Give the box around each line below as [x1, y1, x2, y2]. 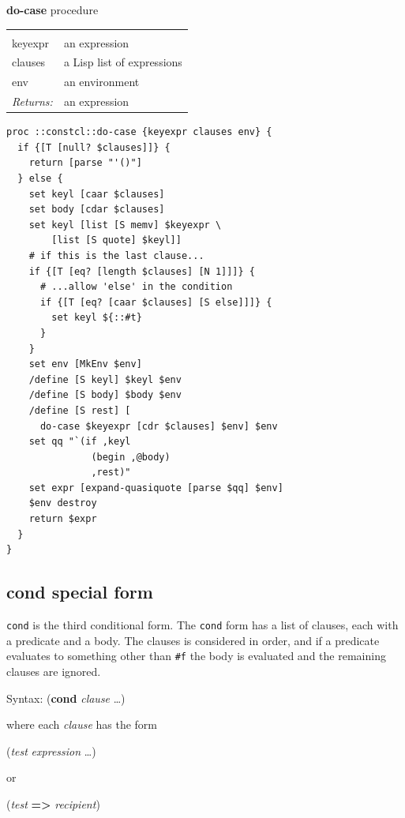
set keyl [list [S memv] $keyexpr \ [28, 219, 222, 231]
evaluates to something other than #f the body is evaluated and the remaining [6, 647, 386, 664]
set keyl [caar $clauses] [28, 188, 165, 200]
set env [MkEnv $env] [28, 358, 142, 370]
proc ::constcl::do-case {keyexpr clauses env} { [6, 126, 272, 138]
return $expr [28, 513, 97, 525]
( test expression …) [6, 742, 96, 759]
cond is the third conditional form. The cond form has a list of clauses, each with [6, 617, 399, 633]
